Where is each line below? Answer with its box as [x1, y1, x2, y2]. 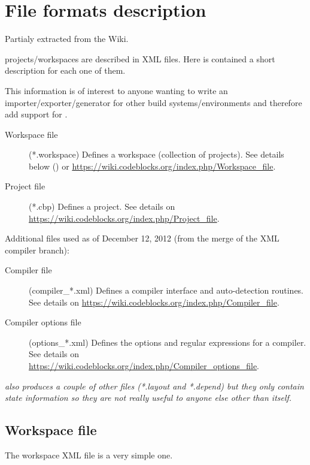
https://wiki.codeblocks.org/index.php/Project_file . [29, 212, 220, 224]
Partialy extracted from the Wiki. [5, 32, 129, 45]
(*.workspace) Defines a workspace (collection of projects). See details [29, 148, 284, 161]
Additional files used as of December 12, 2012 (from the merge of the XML [5, 232, 279, 244]
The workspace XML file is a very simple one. [5, 448, 173, 461]
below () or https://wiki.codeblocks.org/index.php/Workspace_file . [29, 159, 276, 172]
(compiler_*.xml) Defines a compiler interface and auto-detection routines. [29, 284, 304, 297]
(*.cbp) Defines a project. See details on [29, 200, 175, 213]
